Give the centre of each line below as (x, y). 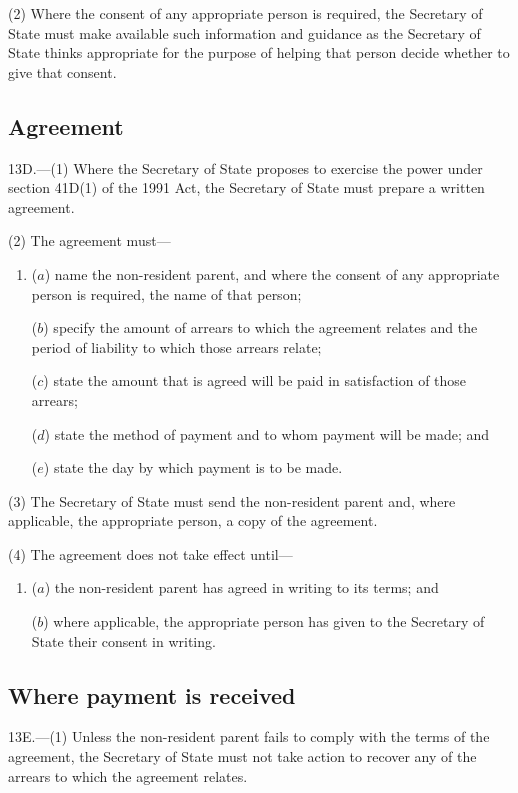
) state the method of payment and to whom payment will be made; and (267, 433)
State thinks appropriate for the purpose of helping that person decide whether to (259, 52)
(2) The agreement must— (89, 240)
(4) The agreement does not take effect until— (150, 553)
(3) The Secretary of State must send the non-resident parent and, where (232, 500)
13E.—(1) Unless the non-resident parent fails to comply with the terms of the (249, 736)
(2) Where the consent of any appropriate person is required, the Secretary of (245, 13)
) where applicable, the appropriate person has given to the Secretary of (264, 621)
